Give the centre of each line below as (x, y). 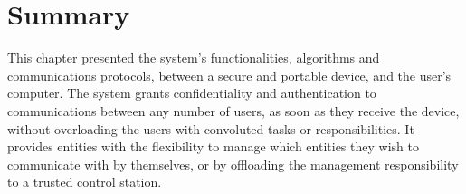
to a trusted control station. (85, 182)
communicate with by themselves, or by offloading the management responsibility (233, 164)
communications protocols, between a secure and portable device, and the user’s (229, 75)
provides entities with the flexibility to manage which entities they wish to (213, 146)
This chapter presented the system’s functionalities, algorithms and (194, 58)
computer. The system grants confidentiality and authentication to (192, 93)
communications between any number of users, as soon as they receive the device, (233, 110)
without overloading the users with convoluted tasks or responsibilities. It (211, 128)
